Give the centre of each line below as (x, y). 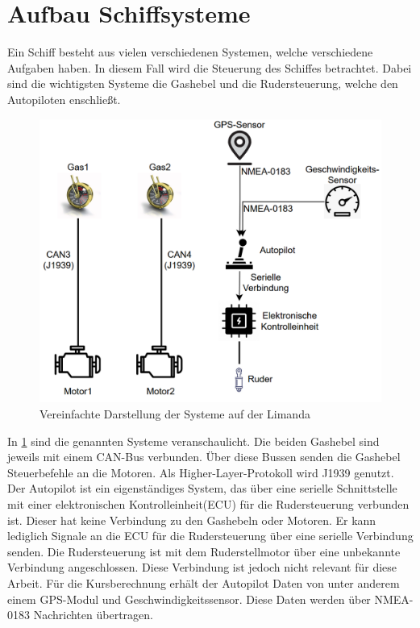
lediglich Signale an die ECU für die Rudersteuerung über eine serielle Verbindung (210, 536)
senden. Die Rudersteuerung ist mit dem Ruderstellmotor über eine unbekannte (204, 551)
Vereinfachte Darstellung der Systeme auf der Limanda (175, 414)
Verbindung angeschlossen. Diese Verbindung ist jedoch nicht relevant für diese (202, 567)
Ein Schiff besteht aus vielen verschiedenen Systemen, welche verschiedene (190, 52)
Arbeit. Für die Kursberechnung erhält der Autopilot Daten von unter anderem (204, 582)
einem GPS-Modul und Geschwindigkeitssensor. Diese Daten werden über (189, 599)
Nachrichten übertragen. (93, 615)
